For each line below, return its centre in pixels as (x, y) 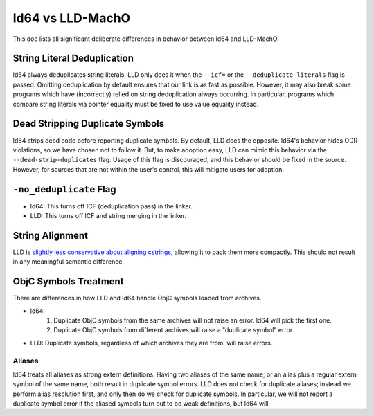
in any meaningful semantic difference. (69, 262)
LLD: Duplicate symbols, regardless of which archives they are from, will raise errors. (151, 343)
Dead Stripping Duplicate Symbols (89, 124)
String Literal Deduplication (73, 58)
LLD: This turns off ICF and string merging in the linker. (108, 216)
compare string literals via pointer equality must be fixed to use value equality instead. (136, 104)
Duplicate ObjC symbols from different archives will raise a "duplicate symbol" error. (174, 330)
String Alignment (50, 235)
